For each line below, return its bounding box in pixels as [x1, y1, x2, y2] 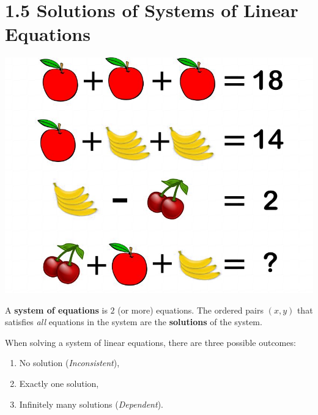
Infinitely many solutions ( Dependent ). [19, 397, 163, 410]
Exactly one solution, [19, 377, 99, 390]
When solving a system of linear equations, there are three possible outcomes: [5, 336, 296, 348]
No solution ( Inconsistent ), [19, 356, 120, 369]
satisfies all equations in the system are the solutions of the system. [5, 315, 262, 328]
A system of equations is [5, 303, 108, 316]
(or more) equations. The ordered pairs [117, 303, 264, 316]
